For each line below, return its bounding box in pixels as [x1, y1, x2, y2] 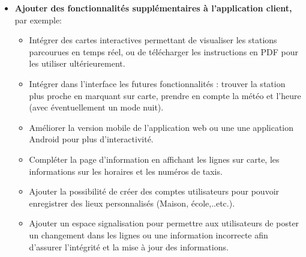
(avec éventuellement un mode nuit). [29, 101, 164, 113]
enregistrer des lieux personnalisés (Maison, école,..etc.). [29, 196, 235, 209]
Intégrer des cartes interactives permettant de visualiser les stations [29, 34, 277, 46]
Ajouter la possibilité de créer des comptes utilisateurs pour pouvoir [29, 185, 280, 198]
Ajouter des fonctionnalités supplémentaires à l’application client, [14, 2, 292, 14]
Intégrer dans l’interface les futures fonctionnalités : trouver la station [29, 77, 286, 89]
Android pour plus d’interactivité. [29, 133, 154, 145]
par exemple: [14, 13, 62, 26]
